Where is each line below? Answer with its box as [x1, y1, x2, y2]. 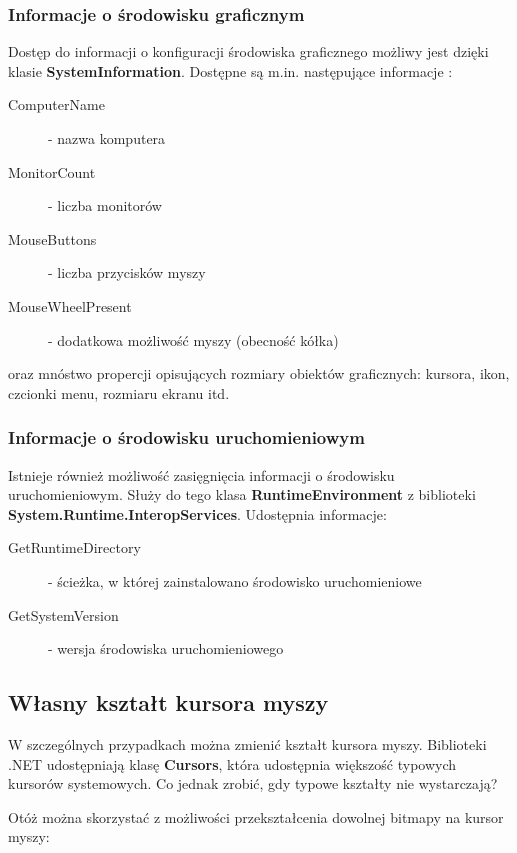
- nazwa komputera [48, 128, 166, 148]
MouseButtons [8, 228, 97, 249]
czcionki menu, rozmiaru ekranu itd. [8, 382, 230, 403]
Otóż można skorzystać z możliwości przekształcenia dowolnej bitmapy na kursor [8, 806, 504, 827]
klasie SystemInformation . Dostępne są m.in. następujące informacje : [8, 60, 453, 81]
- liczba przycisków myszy [48, 262, 206, 283]
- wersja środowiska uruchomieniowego [48, 638, 284, 659]
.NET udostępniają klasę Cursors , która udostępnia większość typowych [8, 753, 457, 774]
